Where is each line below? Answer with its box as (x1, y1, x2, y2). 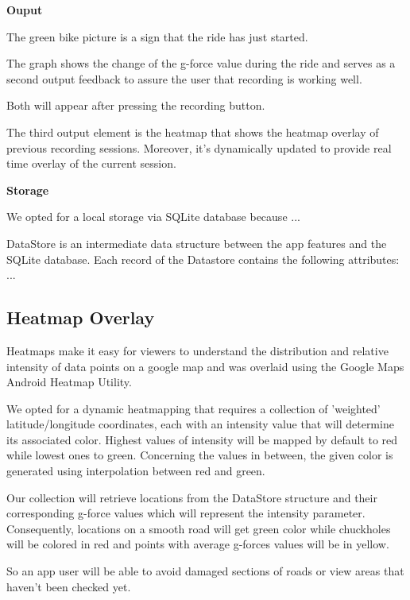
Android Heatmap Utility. (6, 374, 132, 390)
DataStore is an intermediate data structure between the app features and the (6, 234, 387, 251)
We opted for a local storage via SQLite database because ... (6, 208, 300, 225)
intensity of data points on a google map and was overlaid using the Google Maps (6, 358, 404, 374)
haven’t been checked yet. (6, 578, 131, 594)
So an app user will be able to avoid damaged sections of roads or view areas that (6, 563, 404, 579)
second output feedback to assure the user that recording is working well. (6, 70, 362, 87)
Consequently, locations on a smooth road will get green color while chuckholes (6, 520, 391, 536)
